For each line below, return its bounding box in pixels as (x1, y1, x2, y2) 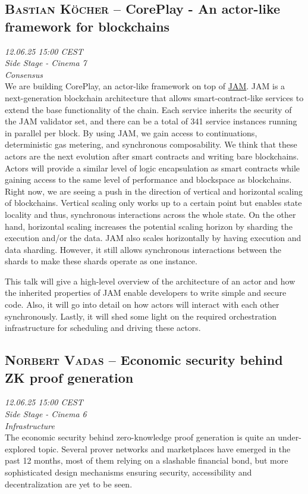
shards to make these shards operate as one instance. (5, 255, 197, 267)
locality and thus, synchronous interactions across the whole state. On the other (5, 208, 296, 220)
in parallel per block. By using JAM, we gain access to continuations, (5, 126, 257, 139)
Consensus (5, 68, 43, 80)
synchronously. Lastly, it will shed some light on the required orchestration (5, 309, 277, 322)
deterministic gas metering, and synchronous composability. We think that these (5, 138, 297, 151)
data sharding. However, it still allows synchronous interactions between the (5, 243, 281, 255)
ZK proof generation (5, 368, 134, 386)
